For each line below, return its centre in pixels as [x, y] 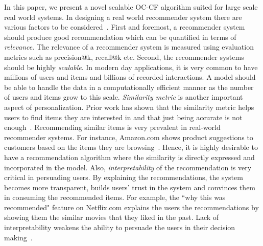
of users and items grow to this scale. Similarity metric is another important [124, 97]
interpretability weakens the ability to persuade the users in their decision [120, 227]
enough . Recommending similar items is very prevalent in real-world [112, 127]
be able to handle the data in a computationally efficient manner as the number [129, 87]
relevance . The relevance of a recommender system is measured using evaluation [129, 47]
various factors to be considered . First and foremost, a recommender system [125, 27]
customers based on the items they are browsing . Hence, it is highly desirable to [131, 147]
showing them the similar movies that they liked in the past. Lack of [112, 217]
